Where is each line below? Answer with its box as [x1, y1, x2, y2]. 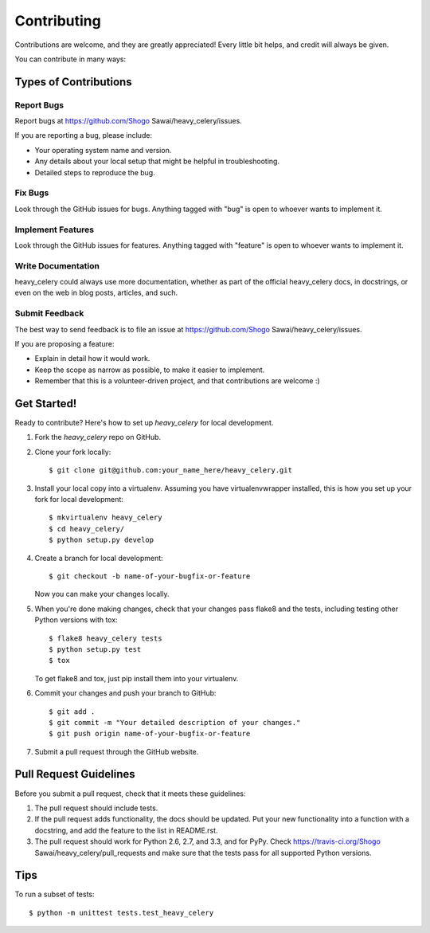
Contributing [14, 12, 101, 29]
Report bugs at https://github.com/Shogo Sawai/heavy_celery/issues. [14, 116, 242, 126]
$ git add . [49, 707, 96, 716]
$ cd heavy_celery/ [49, 524, 125, 533]
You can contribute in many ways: [14, 54, 127, 64]
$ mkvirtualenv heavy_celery [49, 513, 162, 522]
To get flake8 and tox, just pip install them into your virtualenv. [34, 673, 239, 683]
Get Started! [14, 397, 77, 410]
